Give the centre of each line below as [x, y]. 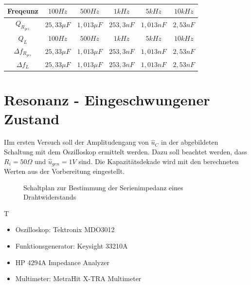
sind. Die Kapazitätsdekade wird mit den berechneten [159, 161]
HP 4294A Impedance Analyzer [62, 262]
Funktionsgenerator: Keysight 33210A [72, 245]
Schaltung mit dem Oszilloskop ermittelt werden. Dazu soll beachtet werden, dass [125, 151]
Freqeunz [23, 10]
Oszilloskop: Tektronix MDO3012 [65, 229]
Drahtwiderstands [50, 197]
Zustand [32, 119]
